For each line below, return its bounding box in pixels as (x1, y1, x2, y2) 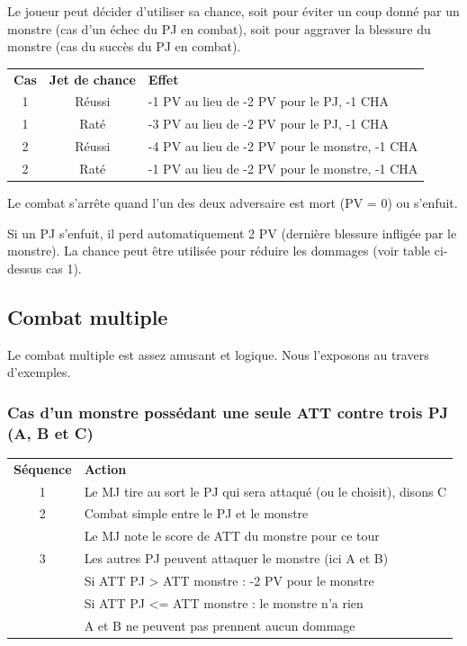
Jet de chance (49, 69, 136, 88)
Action (84, 459, 127, 478)
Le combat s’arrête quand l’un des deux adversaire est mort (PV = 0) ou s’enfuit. (7, 193, 458, 211)
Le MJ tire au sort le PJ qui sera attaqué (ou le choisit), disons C (84, 481, 447, 500)
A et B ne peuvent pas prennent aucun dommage (84, 615, 355, 634)
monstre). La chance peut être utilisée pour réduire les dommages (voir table (7, 241, 431, 260)
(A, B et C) (7, 421, 94, 444)
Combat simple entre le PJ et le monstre (84, 504, 309, 523)
